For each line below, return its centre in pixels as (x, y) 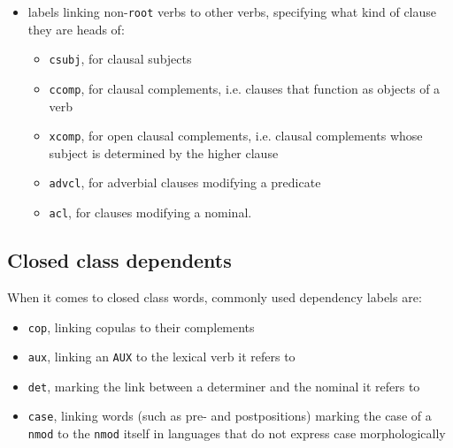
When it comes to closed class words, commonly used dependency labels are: (215, 296)
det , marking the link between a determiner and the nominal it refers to (224, 386)
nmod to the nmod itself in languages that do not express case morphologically (237, 433)
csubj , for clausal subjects (120, 59)
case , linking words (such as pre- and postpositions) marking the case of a (230, 416)
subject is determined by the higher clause (164, 152)
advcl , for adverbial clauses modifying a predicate (185, 182)
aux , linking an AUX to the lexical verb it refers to (161, 357)
